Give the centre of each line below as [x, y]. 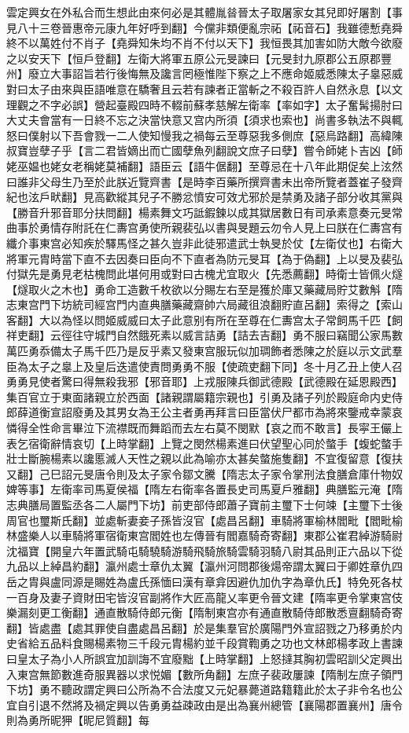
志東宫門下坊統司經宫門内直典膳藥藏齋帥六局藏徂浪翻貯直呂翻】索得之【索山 [204, 304]
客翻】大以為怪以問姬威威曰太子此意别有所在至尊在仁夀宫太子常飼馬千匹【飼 [204, 319]
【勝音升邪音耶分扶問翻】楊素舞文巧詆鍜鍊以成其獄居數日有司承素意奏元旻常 [204, 212]
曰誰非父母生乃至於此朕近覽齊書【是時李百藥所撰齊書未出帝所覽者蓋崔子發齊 [204, 181]
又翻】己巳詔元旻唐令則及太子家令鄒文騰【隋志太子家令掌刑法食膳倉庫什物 [199, 473]
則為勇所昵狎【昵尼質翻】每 [78, 720]
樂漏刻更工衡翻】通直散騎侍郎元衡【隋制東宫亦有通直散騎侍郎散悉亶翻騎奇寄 [204, 612]
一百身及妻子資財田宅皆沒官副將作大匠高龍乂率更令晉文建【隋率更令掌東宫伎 [204, 597]
